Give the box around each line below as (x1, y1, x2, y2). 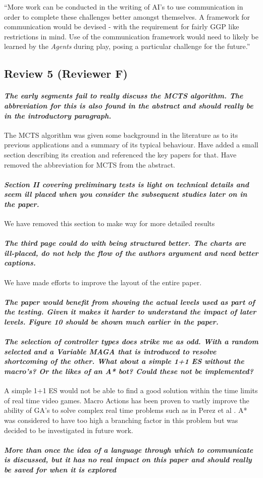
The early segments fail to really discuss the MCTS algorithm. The (4, 90, 243, 101)
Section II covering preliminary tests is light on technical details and (4, 179, 249, 189)
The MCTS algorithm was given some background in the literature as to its (4, 129, 238, 140)
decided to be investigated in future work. (4, 424, 133, 435)
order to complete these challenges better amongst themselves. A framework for (4, 11, 250, 22)
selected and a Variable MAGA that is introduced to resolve (4, 346, 217, 356)
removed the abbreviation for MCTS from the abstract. (4, 159, 176, 170)
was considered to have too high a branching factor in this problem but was (4, 415, 238, 425)
